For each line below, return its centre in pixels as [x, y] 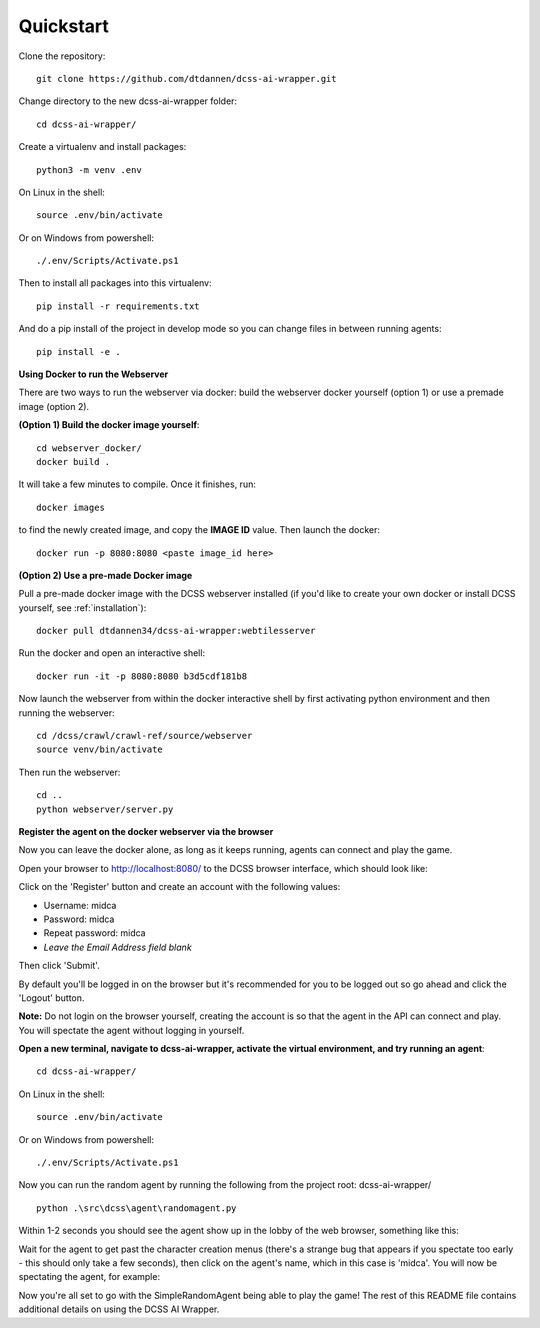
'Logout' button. [51, 997]
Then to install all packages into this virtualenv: [115, 283]
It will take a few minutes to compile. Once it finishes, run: [137, 484]
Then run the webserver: [69, 772]
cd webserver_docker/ [89, 448]
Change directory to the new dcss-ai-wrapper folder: [128, 101]
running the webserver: [66, 712]
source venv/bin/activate [100, 749]
